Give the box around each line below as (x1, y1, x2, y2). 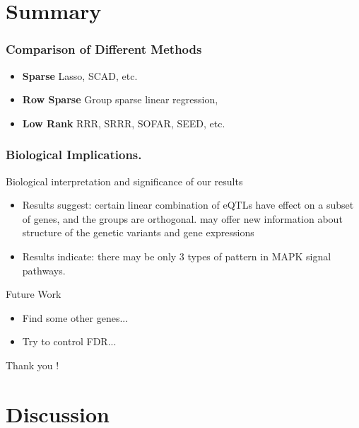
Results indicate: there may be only (22, 248, 177, 263)
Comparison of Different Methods (6, 40, 202, 58)
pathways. (22, 262, 66, 277)
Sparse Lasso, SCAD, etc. (22, 68, 138, 83)
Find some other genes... (22, 310, 129, 325)
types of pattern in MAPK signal (187, 248, 331, 263)
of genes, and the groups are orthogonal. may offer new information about (22, 211, 343, 226)
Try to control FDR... (22, 334, 117, 349)
